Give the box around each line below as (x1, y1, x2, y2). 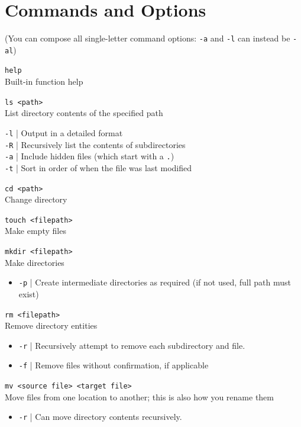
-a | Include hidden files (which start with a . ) (5, 150, 174, 162)
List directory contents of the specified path (5, 107, 163, 119)
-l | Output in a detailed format (5, 126, 123, 139)
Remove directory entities (5, 319, 98, 332)
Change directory (5, 193, 67, 206)
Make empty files (5, 224, 66, 237)
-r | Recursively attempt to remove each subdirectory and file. (18, 339, 245, 351)
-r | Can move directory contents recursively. (18, 410, 182, 423)
